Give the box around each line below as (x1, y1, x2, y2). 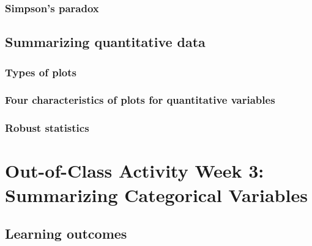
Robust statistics (5, 120, 89, 136)
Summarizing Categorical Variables (5, 182, 308, 207)
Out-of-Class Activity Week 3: (5, 158, 264, 183)
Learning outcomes (5, 224, 127, 243)
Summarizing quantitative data (5, 32, 206, 51)
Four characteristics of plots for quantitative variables (5, 92, 275, 107)
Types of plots (5, 64, 77, 79)
